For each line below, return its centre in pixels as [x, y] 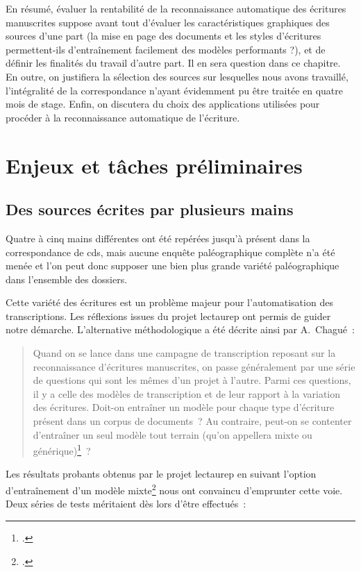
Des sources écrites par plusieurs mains [150, 209]
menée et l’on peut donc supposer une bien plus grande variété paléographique [173, 266]
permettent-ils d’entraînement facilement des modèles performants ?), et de [166, 49]
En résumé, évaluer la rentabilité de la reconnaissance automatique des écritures [176, 8]
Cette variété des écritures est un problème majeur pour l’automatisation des [169, 302]
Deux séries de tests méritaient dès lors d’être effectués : [126, 504]
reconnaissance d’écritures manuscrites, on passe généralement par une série [194, 366]
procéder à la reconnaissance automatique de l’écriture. [123, 117]
